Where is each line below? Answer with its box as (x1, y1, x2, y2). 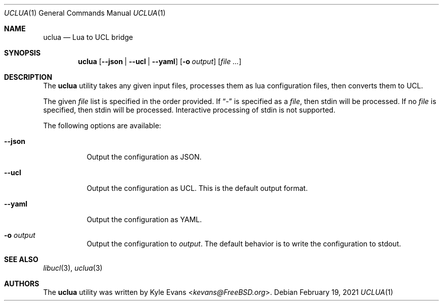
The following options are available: (43, 121, 161, 130)
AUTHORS (4, 279, 39, 288)
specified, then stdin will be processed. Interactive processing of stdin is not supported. (43, 106, 336, 114)
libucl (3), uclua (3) (43, 264, 103, 272)
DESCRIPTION (4, 73, 53, 81)
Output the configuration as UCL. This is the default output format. (86, 184, 308, 192)
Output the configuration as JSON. (86, 152, 202, 161)
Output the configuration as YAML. (86, 215, 202, 224)
